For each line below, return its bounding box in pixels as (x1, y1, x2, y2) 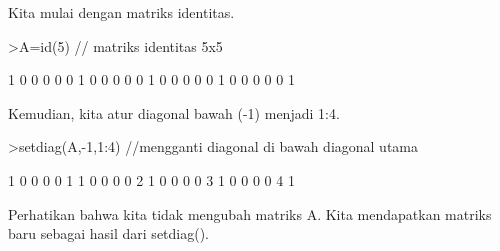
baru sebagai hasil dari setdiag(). (8, 223, 209, 244)
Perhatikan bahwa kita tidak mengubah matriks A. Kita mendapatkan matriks (8, 203, 492, 224)
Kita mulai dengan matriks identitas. (8, 2, 235, 22)
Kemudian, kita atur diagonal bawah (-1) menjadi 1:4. (8, 102, 340, 123)
